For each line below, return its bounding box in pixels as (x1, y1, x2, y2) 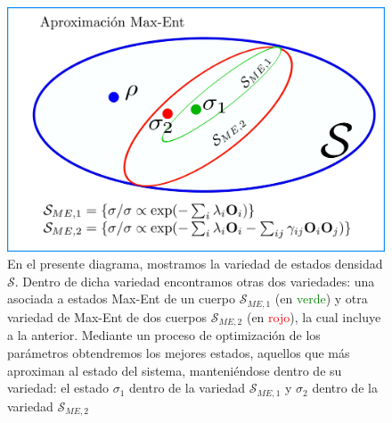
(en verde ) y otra (274, 289, 368, 308)
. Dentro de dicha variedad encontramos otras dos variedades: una (14, 271, 375, 290)
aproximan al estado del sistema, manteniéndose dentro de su (7, 361, 342, 379)
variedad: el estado (7, 378, 110, 397)
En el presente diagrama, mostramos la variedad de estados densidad (7, 254, 383, 273)
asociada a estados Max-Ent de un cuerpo (7, 289, 235, 308)
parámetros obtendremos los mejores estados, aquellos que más (7, 343, 350, 361)
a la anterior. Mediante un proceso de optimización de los (7, 326, 321, 344)
